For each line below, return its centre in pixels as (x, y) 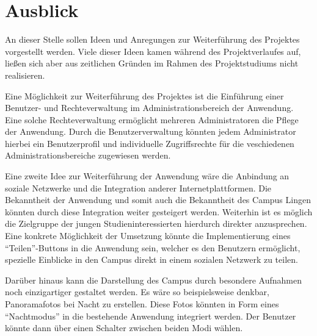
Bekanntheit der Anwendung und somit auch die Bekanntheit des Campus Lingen (158, 200)
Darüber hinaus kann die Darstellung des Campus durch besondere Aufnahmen (153, 280)
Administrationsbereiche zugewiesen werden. (88, 155)
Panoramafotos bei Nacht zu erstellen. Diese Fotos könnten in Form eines (142, 304)
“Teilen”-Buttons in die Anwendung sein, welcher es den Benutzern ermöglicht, (153, 247)
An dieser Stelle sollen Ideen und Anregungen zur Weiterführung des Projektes (152, 39)
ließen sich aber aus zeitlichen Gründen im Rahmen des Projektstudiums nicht (152, 63)
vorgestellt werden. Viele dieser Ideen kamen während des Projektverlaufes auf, (153, 51)
